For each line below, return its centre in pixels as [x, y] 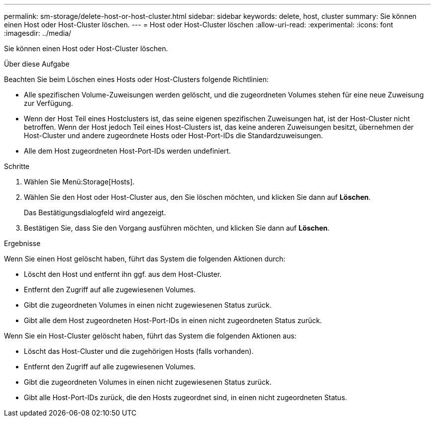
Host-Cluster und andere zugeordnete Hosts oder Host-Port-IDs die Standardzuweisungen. [174, 135]
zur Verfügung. [49, 103]
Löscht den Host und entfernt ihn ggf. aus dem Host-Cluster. [123, 274]
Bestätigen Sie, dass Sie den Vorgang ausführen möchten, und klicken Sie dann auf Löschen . [177, 228]
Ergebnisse [22, 243]
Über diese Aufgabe [37, 64]
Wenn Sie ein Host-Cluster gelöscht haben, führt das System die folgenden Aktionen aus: [150, 336]
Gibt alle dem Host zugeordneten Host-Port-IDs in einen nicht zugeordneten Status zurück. [173, 320]
